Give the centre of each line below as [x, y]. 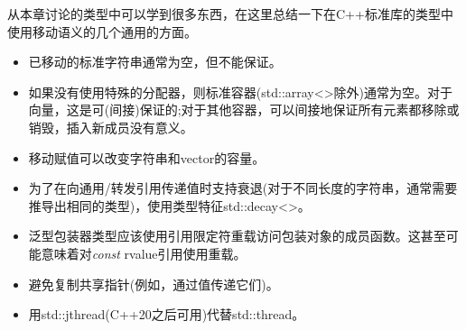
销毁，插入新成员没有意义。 [111, 127]
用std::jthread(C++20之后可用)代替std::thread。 [167, 314]
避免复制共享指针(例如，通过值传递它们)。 [154, 284]
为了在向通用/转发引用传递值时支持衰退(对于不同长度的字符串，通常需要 [243, 188]
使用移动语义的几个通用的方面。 [102, 31]
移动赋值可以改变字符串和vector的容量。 [147, 157]
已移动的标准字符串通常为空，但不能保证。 [155, 62]
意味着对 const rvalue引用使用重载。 [144, 253]
